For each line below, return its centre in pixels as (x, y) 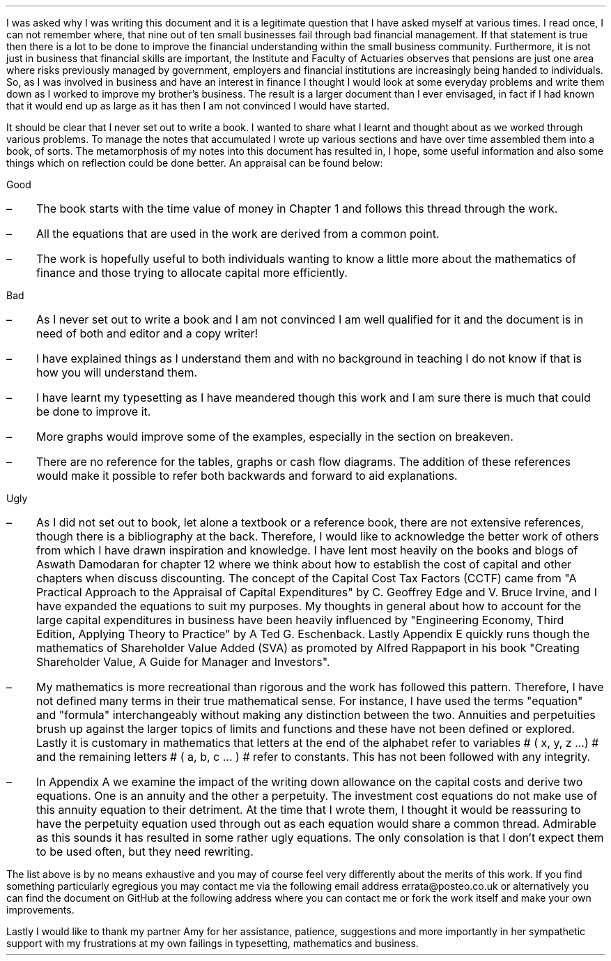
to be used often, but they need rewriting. (145, 852)
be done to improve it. (93, 411)
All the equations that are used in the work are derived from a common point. (238, 234)
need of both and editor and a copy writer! (147, 333)
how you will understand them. (116, 372)
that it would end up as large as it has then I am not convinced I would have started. (198, 106)
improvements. (40, 910)
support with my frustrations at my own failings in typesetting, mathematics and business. (212, 943)
